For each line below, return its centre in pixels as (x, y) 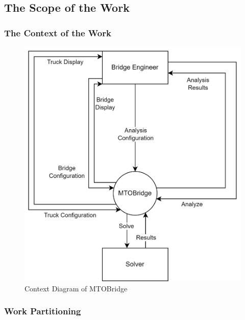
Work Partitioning (43, 311)
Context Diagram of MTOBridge (76, 288)
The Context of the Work (58, 32)
